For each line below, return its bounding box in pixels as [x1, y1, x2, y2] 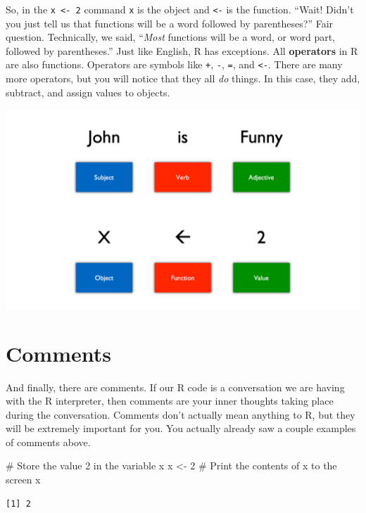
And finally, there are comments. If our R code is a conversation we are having [6, 379, 345, 394]
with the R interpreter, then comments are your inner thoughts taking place [6, 393, 334, 408]
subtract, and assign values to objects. [6, 84, 170, 99]
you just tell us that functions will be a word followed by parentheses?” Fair [6, 15, 334, 30]
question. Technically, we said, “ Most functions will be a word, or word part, [6, 30, 336, 44]
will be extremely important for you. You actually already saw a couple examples [6, 421, 356, 436]
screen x [6, 472, 41, 487]
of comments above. [6, 434, 91, 449]
